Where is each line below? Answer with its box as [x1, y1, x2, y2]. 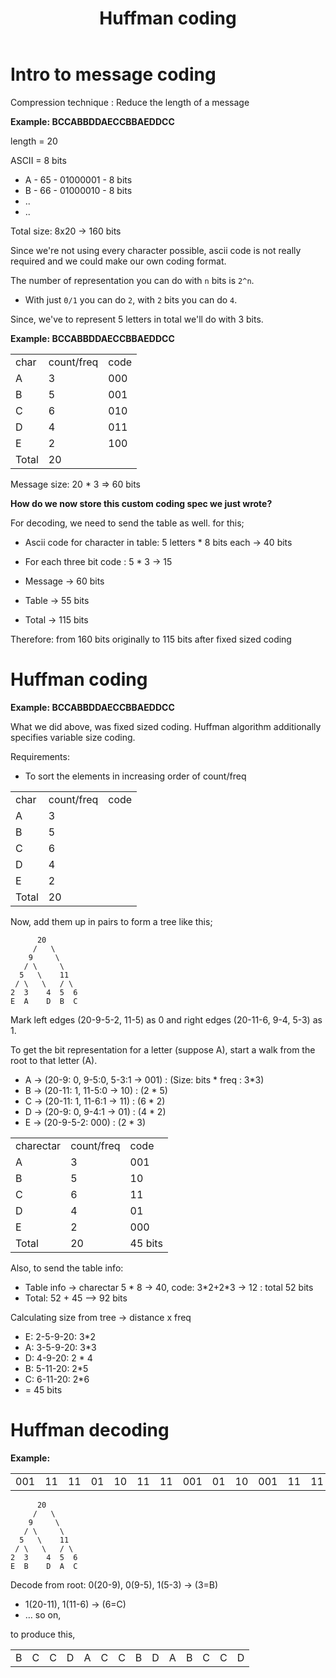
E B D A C [10, 1561, 78, 1571]
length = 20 [10, 135, 58, 147]
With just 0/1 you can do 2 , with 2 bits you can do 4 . [24, 293, 238, 306]
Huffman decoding [10, 1419, 170, 1442]
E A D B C [10, 996, 78, 1006]
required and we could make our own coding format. [10, 255, 227, 267]
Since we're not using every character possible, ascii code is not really [10, 244, 302, 256]
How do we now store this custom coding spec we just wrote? [10, 497, 273, 509]
